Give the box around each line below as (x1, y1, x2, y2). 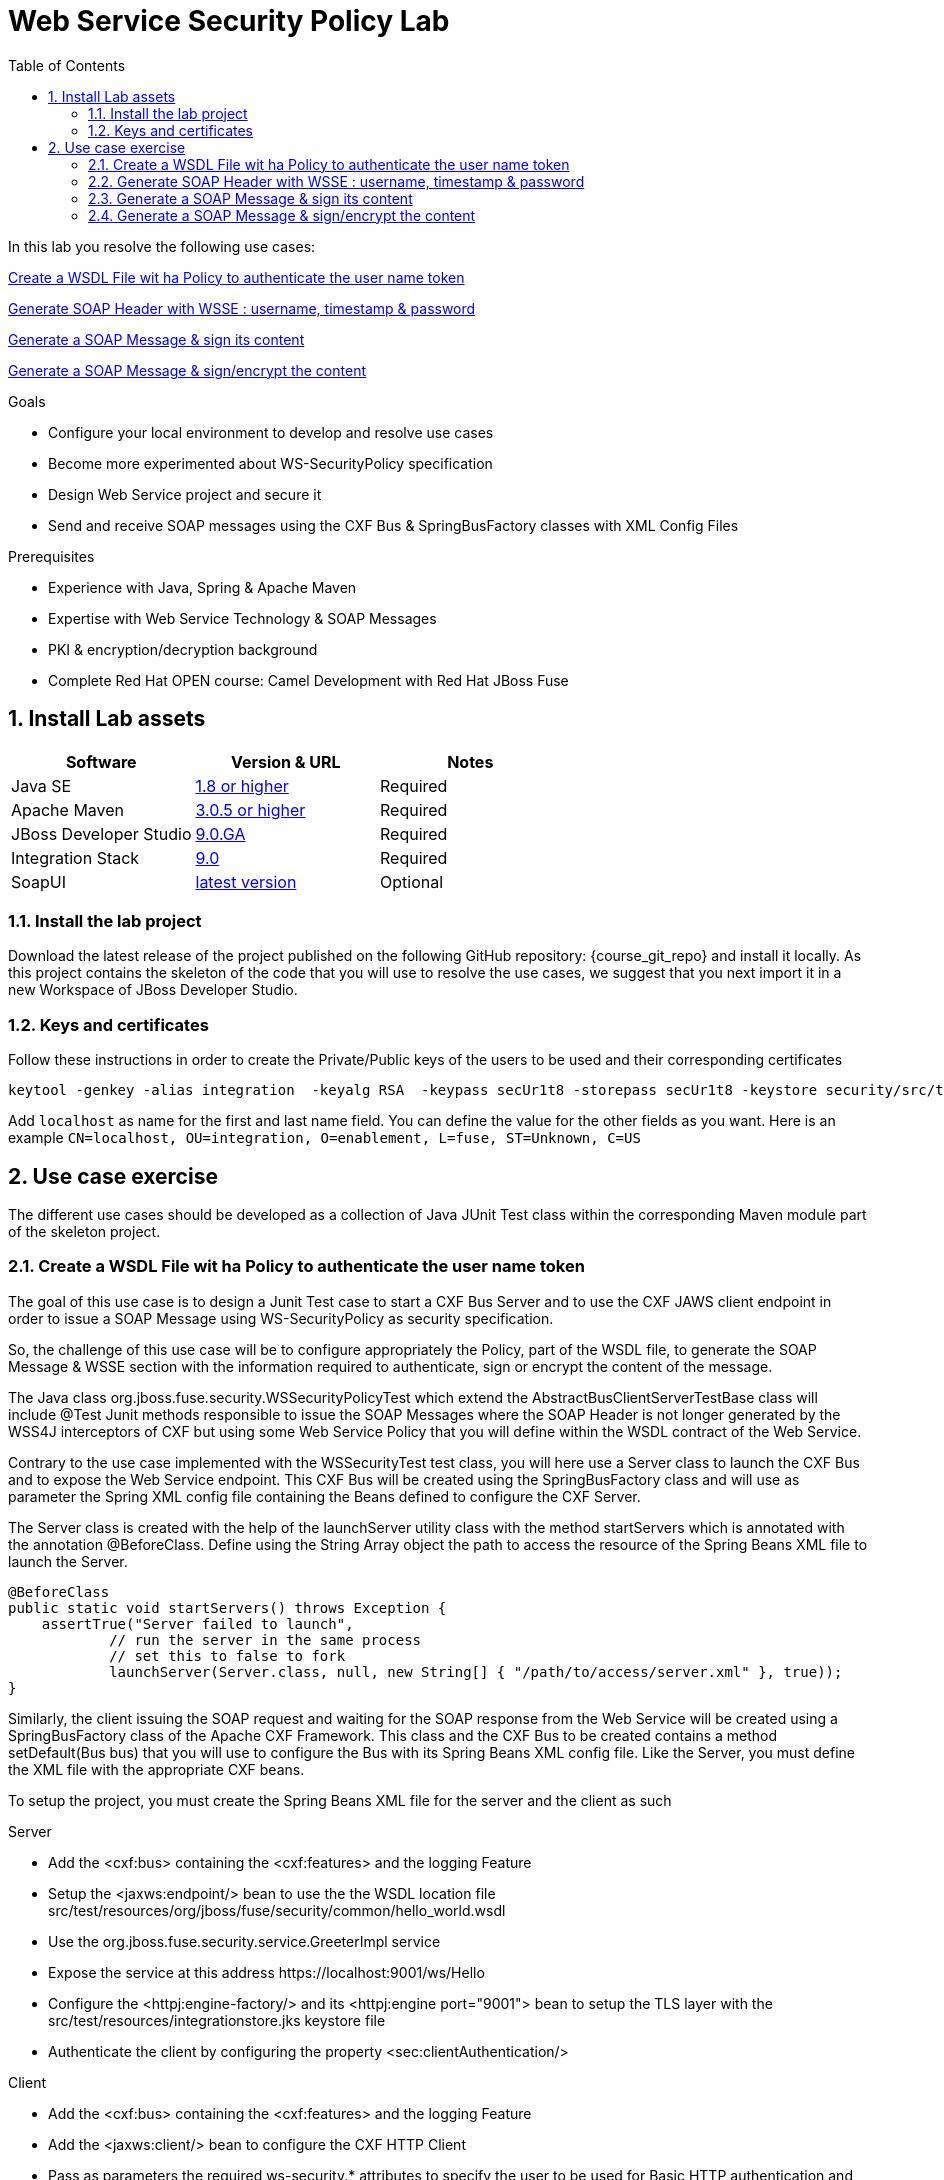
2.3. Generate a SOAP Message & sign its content (88, 189, 413, 207)
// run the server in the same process (109, 1631, 422, 1648)
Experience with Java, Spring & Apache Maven (48, 578, 357, 596)
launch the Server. (8, 1552, 128, 1570)
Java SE (11, 775, 72, 796)
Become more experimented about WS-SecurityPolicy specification (48, 454, 493, 472)
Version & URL (230, 751, 341, 772)
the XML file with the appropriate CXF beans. (8, 1760, 305, 1778)
